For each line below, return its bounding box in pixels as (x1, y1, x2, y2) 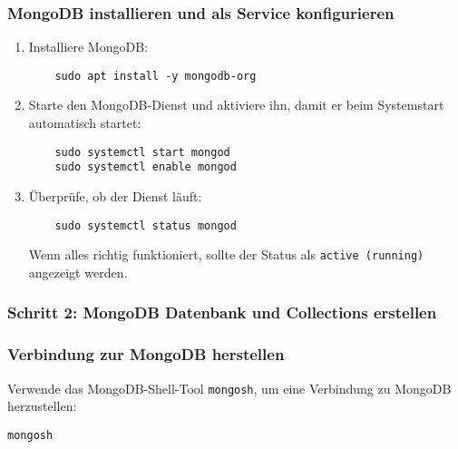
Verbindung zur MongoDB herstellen (7, 343, 285, 366)
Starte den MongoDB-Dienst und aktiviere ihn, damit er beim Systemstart (28, 95, 444, 114)
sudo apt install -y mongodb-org (54, 69, 257, 83)
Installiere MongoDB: (28, 37, 148, 56)
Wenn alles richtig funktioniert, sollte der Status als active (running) (28, 245, 424, 264)
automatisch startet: (28, 113, 141, 132)
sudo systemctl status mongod (54, 219, 237, 232)
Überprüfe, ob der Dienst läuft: (28, 186, 202, 205)
